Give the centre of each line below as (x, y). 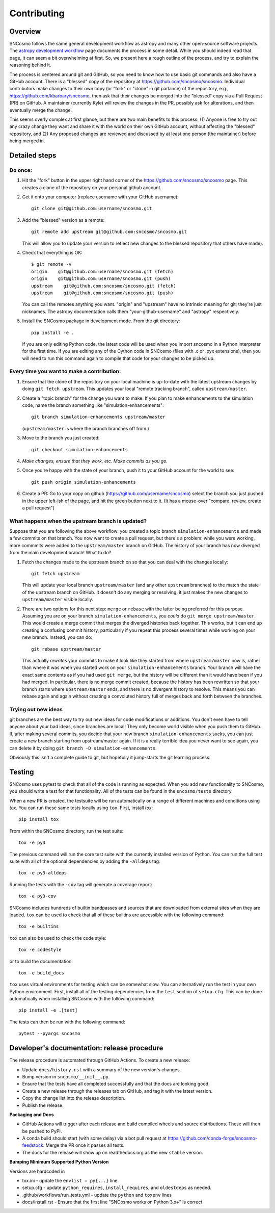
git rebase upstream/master (66, 649)
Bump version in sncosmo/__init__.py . (66, 1076)
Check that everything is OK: (52, 253)
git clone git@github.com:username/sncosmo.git (92, 209)
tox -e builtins (39, 926)
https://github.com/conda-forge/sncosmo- (212, 1138)
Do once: (21, 170)
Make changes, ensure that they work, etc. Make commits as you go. (95, 461)
